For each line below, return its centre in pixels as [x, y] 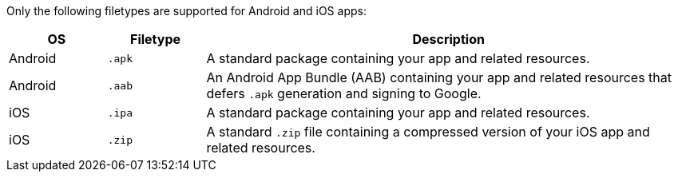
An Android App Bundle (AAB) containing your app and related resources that [439, 77]
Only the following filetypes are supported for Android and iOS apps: [186, 11]
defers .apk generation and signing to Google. [344, 93]
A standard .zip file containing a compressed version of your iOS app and [428, 132]
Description [448, 39]
